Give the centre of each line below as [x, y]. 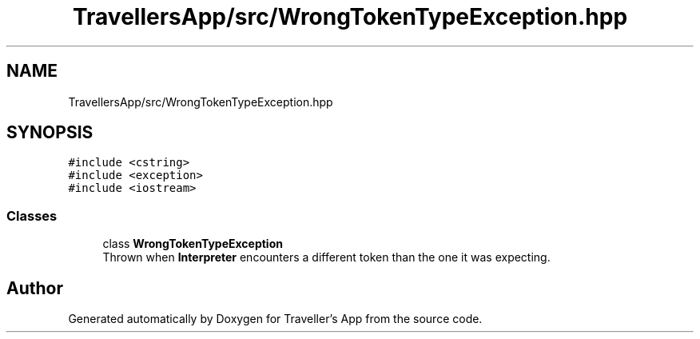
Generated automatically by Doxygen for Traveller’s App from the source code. [275, 319]
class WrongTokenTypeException [193, 244]
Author [35, 288]
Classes [32, 215]
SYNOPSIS [50, 133]
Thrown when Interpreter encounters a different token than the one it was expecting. [326, 257]
